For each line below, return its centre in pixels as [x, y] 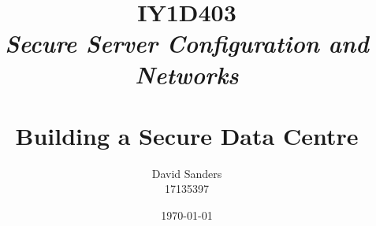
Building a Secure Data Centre [187, 135]
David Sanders [187, 173]
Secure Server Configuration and [187, 43]
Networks [187, 74]
